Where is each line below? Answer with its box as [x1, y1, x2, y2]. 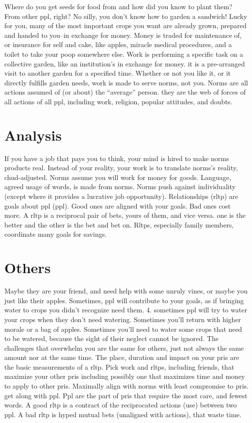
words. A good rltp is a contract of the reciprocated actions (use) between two [4, 400, 237, 410]
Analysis [4, 125, 62, 145]
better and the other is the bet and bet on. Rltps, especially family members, [4, 219, 234, 229]
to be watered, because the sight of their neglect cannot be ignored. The [4, 333, 219, 343]
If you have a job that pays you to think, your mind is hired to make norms [4, 153, 229, 163]
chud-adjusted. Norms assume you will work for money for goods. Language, [4, 172, 231, 182]
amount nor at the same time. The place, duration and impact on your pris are [4, 352, 239, 362]
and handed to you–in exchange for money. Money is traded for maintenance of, [4, 30, 242, 40]
